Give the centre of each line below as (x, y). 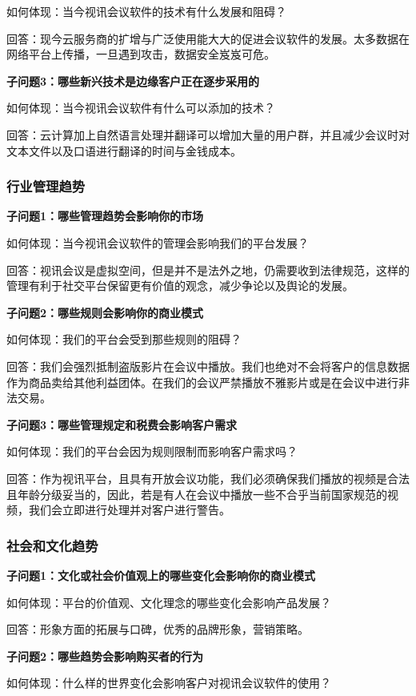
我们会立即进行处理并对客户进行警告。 (129, 510)
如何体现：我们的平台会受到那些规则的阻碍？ (124, 339)
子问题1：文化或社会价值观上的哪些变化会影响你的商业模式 (161, 575)
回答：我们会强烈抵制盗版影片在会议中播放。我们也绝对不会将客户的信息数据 (208, 366)
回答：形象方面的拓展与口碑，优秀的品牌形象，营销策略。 (158, 629)
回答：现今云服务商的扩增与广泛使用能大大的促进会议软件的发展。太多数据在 (208, 38)
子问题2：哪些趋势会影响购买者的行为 (105, 656)
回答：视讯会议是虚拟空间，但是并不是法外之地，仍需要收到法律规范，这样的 (208, 270)
